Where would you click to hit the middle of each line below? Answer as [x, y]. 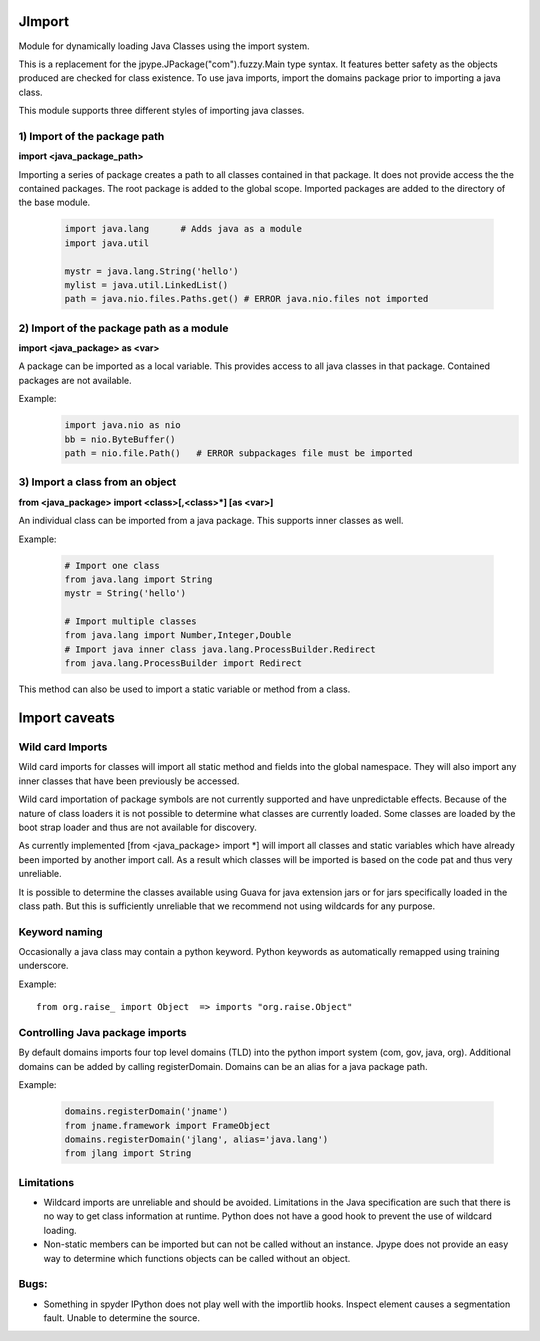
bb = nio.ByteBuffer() [120, 439]
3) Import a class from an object [97, 482]
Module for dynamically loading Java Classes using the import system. [164, 46]
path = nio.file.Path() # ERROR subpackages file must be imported [238, 453]
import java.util [107, 243]
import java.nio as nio [123, 425]
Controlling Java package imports [102, 1032]
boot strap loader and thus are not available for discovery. [137, 827]
